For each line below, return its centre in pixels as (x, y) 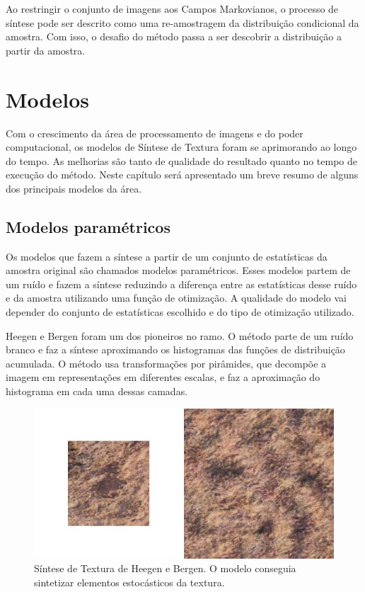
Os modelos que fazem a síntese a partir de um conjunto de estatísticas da (167, 256)
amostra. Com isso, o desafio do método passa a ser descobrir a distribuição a (174, 36)
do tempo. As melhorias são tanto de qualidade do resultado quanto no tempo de (181, 160)
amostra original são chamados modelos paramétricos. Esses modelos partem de (178, 270)
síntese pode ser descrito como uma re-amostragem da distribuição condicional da (182, 22)
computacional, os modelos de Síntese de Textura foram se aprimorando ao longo (181, 147)
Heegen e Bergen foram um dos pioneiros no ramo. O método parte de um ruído (180, 335)
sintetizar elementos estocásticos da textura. (129, 582)
